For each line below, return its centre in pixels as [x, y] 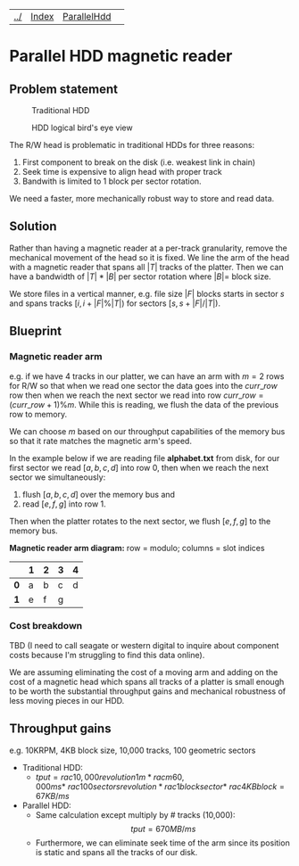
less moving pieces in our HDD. [67, 700]
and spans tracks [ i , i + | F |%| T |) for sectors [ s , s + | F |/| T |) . [115, 303]
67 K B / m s [52, 796]
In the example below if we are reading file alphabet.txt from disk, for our [145, 458]
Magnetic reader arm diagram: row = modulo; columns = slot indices [137, 548]
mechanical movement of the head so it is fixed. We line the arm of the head [149, 257]
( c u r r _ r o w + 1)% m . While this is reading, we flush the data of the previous [144, 404]
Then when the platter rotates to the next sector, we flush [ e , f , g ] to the [140, 521]
